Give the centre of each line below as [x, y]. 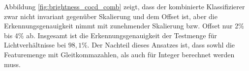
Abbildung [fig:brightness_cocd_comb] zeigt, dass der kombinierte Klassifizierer [124, 6]
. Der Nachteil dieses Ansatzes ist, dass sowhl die [161, 45]
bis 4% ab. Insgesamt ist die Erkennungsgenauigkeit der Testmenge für [110, 35]
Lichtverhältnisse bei [35, 45]
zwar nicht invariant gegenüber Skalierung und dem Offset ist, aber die [111, 16]
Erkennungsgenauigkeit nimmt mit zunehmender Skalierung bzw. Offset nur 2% [124, 26]
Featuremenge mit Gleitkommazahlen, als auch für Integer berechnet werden [119, 54]
